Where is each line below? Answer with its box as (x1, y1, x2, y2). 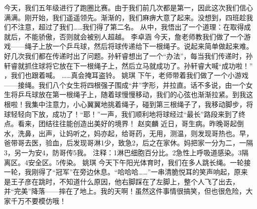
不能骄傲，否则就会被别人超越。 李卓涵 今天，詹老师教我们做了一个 (24, 31, 244, 41)
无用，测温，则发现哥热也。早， (149, 128, 253, 138)
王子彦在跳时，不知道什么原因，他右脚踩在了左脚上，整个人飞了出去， (10, 176, 239, 186)
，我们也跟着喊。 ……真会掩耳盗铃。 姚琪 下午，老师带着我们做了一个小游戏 (4, 70, 249, 80)
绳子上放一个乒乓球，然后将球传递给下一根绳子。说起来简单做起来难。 (24, 41, 253, 51)
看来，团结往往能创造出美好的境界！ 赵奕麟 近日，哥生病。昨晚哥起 (17, 118, 237, 129)
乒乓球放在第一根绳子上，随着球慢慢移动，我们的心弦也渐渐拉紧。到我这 (17, 89, 253, 100)
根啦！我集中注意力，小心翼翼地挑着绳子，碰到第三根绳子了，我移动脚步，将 (4, 99, 253, 109)
